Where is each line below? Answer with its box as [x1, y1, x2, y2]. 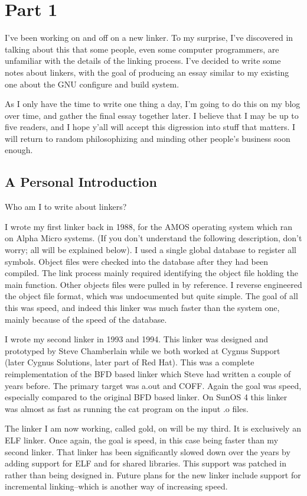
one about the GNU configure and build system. [5, 77, 179, 90]
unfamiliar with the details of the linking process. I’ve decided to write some [5, 54, 281, 67]
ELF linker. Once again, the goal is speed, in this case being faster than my [5, 433, 279, 446]
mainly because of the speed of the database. [5, 313, 167, 325]
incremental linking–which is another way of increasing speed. [5, 480, 228, 492]
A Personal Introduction [5, 173, 157, 191]
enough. [5, 144, 33, 156]
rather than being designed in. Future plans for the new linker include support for [5, 468, 301, 481]
